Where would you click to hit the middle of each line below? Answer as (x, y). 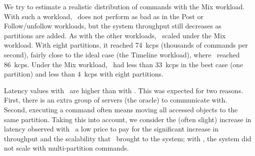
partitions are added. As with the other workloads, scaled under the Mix (115, 35)
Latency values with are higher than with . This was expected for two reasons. (124, 90)
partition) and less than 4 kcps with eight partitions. (84, 74)
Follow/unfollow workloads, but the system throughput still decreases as (113, 26)
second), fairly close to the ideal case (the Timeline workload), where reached (122, 54)
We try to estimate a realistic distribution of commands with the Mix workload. (124, 6)
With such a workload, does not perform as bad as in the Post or (104, 16)
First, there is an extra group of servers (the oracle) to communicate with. (116, 100)
